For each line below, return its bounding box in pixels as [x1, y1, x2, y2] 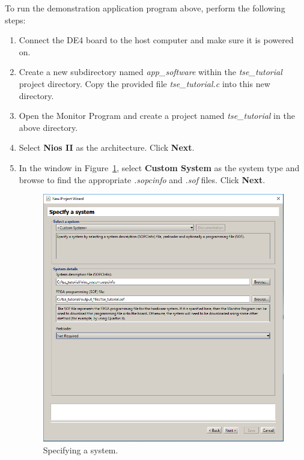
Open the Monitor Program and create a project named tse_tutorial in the [19, 109, 295, 122]
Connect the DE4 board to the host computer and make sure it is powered [19, 34, 294, 46]
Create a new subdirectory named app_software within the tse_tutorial [19, 65, 282, 78]
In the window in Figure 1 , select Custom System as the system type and [19, 161, 300, 174]
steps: [5, 13, 26, 26]
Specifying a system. [43, 444, 118, 456]
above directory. [19, 121, 78, 133]
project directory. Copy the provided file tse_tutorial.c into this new [19, 77, 270, 89]
